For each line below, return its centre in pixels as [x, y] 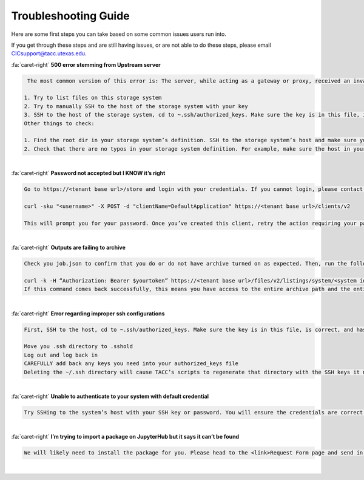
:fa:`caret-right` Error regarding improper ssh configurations [88, 314]
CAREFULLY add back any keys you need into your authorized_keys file [131, 364]
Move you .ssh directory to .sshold [79, 347]
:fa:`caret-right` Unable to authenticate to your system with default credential [110, 396]
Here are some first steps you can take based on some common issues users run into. [119, 34]
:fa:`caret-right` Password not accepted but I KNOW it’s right [88, 173]
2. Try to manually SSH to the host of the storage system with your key [136, 106]
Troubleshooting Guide [70, 16]
